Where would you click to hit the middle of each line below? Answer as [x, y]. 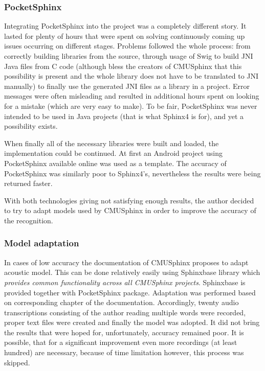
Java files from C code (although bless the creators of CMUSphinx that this [123, 66]
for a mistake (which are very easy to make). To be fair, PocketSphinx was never [131, 106]
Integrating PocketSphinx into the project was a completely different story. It [125, 26]
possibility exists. [31, 126]
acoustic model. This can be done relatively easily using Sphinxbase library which [132, 272]
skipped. [17, 362]
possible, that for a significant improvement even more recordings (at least [121, 342]
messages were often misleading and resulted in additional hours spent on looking [132, 96]
